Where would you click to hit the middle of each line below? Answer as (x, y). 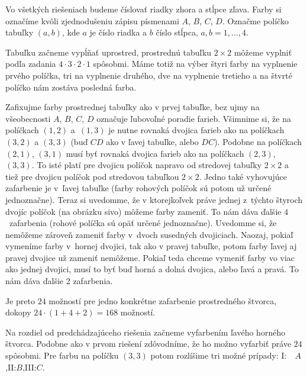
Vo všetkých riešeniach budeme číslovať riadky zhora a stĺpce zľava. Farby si (143, 9)
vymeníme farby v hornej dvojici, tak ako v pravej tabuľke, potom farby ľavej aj (151, 246)
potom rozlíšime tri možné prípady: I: (219, 355)
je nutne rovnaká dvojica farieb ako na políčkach (196, 130)
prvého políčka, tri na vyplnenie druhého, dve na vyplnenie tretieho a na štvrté (149, 75)
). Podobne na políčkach (258, 141)
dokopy (18, 312)
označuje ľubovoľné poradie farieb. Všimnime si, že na (194, 118)
